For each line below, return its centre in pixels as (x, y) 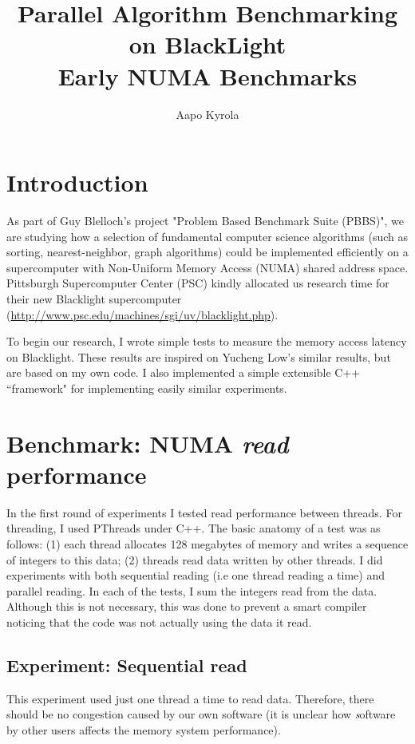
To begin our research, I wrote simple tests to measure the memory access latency (207, 341)
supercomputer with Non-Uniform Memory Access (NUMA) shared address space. (207, 267)
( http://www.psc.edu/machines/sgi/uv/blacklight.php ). (142, 314)
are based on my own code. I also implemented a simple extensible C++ (184, 372)
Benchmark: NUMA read (148, 443)
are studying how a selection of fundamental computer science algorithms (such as (207, 236)
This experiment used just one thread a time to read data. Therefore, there (190, 698)
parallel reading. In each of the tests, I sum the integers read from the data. (192, 590)
